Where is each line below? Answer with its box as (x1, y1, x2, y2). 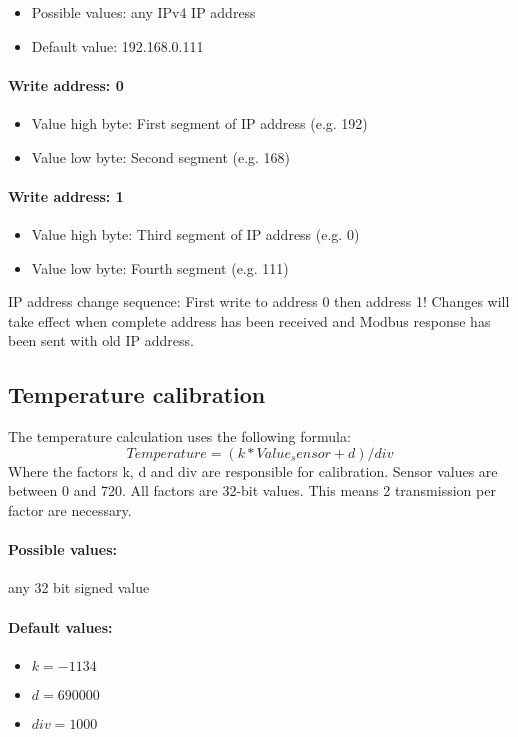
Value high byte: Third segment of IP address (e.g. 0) (31, 223, 360, 244)
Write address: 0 (8, 74, 124, 95)
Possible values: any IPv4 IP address (31, 2, 256, 22)
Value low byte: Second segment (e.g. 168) (31, 146, 291, 167)
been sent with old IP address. (8, 330, 194, 351)
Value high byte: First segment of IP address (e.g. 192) (31, 112, 368, 133)
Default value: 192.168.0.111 (31, 35, 204, 56)
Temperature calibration (8, 379, 266, 410)
